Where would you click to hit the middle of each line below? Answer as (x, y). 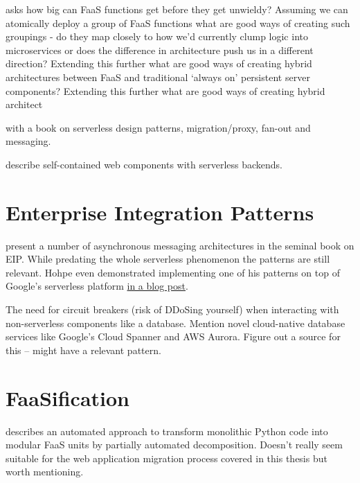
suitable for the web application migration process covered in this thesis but (166, 458)
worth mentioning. (45, 472)
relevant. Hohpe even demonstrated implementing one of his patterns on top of (173, 272)
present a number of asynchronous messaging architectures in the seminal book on (180, 245)
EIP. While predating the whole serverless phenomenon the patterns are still (168, 259)
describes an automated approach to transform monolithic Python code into (167, 431)
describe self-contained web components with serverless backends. (144, 164)
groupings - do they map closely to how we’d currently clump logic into (157, 36)
